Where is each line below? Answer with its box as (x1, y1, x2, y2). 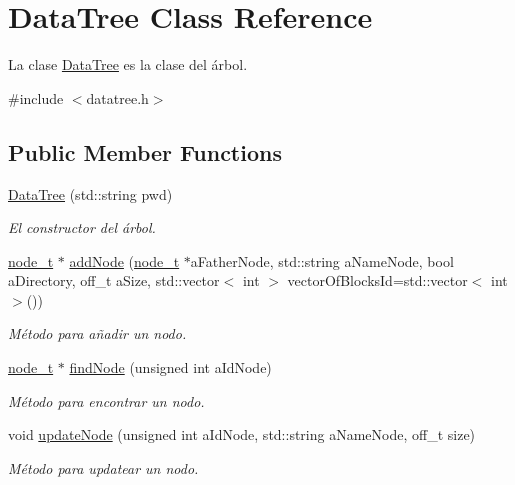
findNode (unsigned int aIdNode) (69, 357, 272, 378)
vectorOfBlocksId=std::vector (287, 270, 468, 291)
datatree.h (86, 87, 149, 108)
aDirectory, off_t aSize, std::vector (8, 270, 220, 291)
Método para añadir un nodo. (8, 323, 187, 344)
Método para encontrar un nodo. (8, 390, 205, 411)
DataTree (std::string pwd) (8, 183, 173, 204)
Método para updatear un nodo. (8, 457, 199, 478)
